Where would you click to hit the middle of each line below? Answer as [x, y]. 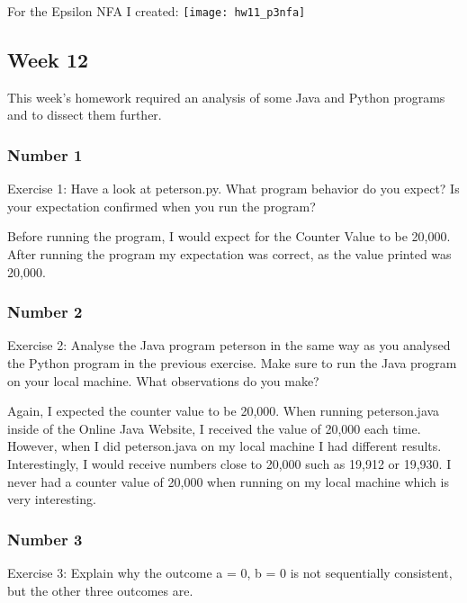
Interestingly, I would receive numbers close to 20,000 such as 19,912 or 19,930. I [229, 464]
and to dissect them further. [85, 115]
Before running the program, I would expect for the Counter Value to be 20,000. [229, 236]
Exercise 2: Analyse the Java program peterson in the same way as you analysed [229, 345]
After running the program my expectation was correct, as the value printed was [229, 254]
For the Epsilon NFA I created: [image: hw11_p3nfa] [157, 11]
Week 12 [48, 60]
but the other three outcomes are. [100, 590]
